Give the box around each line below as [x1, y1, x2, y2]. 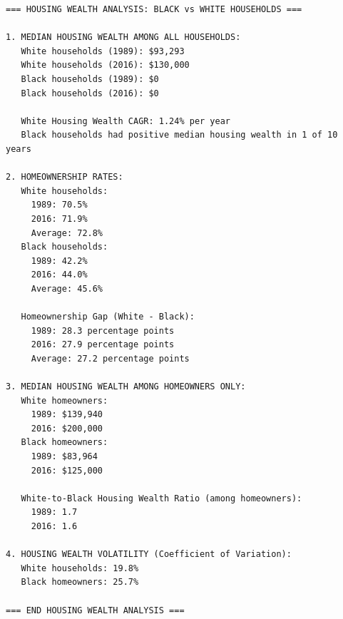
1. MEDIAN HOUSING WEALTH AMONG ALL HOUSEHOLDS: [6, 32, 241, 43]
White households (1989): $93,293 [21, 46, 185, 56]
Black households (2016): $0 [21, 88, 159, 98]
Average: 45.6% [31, 283, 103, 294]
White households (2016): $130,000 [21, 60, 190, 71]
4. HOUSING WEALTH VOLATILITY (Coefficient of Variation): [6, 549, 292, 560]
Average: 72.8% [31, 227, 103, 238]
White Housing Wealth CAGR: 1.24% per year [21, 116, 230, 126]
